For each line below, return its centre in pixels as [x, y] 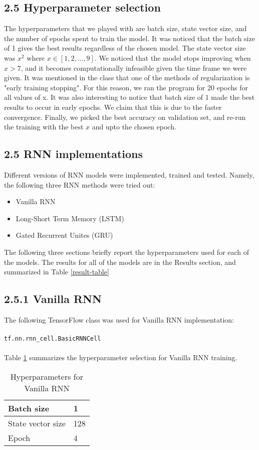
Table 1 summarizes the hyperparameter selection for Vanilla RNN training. [121, 357]
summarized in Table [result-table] [57, 272]
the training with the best [44, 127]
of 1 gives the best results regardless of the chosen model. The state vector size [125, 48]
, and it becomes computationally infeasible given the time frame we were [134, 67]
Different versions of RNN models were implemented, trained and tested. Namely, [129, 174]
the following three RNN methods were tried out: [80, 184]
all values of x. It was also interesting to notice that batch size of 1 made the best [129, 97]
